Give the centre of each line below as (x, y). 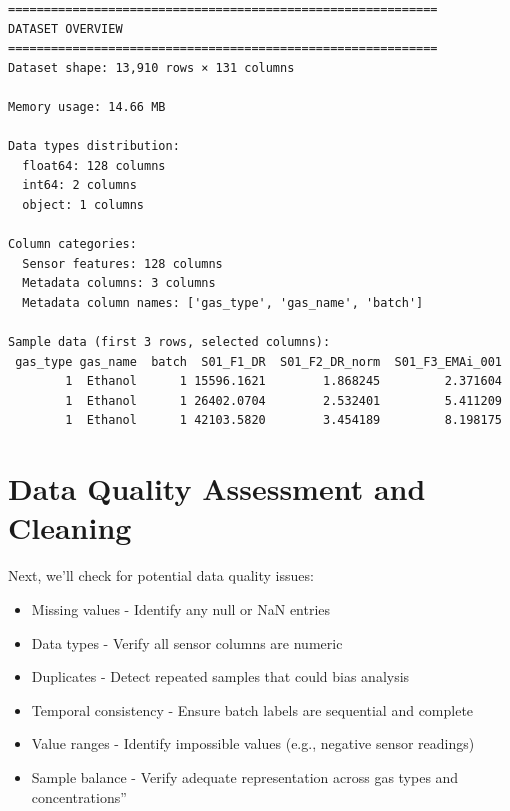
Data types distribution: (94, 146)
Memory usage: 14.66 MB (87, 106)
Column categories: (72, 244)
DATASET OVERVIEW (65, 28)
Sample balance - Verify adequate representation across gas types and (245, 776)
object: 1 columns (83, 204)
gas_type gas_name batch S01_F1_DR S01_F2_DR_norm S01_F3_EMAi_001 (258, 361)
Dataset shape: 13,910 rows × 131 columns (151, 67)
